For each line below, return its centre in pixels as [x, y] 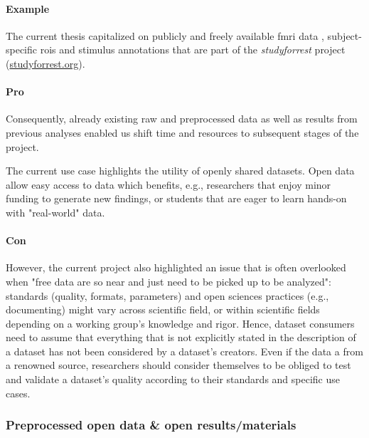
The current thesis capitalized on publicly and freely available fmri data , [165, 35]
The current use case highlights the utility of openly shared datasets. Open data [180, 171]
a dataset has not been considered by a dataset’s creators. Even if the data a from [184, 351]
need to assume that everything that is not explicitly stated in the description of [181, 337]
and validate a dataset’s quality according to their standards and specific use [173, 379]
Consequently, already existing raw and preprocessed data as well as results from [182, 119]
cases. [18, 393]
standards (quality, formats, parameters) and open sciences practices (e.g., [167, 295]
